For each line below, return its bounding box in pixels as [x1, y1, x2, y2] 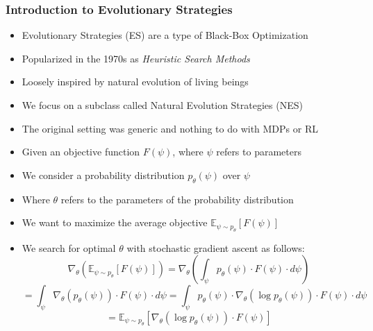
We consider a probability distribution [22, 167, 185, 182]
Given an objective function [22, 144, 140, 159]
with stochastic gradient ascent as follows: [126, 240, 305, 255]
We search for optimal [22, 240, 116, 255]
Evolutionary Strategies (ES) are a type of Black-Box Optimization [22, 28, 308, 42]
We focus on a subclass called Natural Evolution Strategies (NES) [22, 98, 303, 112]
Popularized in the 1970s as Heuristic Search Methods [22, 51, 250, 65]
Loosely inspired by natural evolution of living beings [22, 74, 249, 89]
